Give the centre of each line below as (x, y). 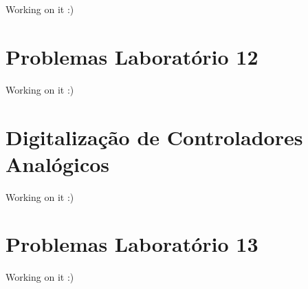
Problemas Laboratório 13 (132, 244)
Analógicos (58, 163)
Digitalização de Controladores (154, 137)
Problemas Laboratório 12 (132, 56)
